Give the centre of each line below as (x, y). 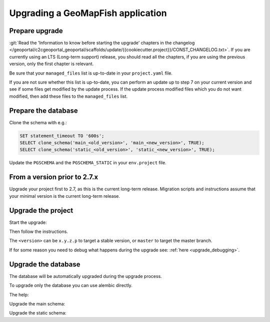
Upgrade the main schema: (37, 303)
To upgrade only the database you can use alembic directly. (71, 285)
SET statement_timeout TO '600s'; (62, 136)
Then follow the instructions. (39, 232)
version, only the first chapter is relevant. (51, 64)
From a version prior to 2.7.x (54, 177)
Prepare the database (43, 110)
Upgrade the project (41, 210)
